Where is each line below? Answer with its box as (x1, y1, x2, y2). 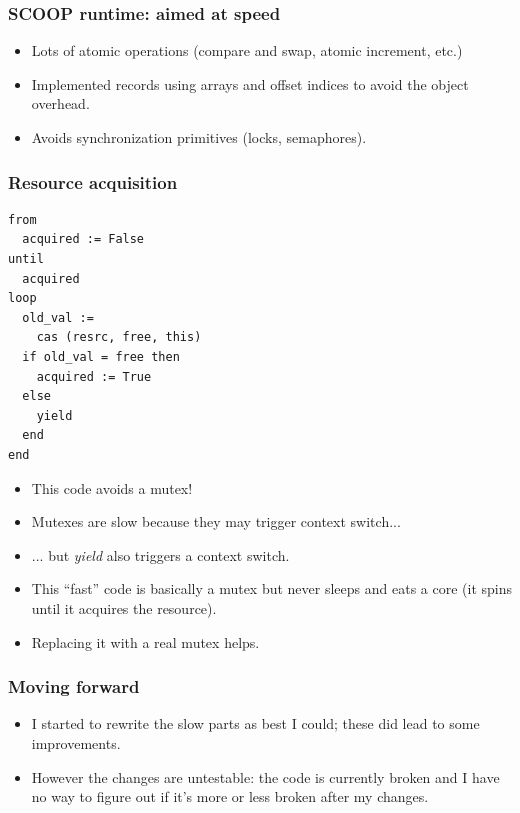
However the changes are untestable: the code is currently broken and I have (31, 766, 500, 787)
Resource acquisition (8, 169, 178, 194)
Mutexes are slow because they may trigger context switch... (31, 511, 401, 532)
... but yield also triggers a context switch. (31, 544, 290, 565)
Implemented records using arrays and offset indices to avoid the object (31, 73, 469, 94)
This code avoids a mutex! (31, 477, 193, 498)
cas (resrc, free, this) (36, 330, 202, 345)
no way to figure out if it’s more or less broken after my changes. (31, 786, 429, 807)
